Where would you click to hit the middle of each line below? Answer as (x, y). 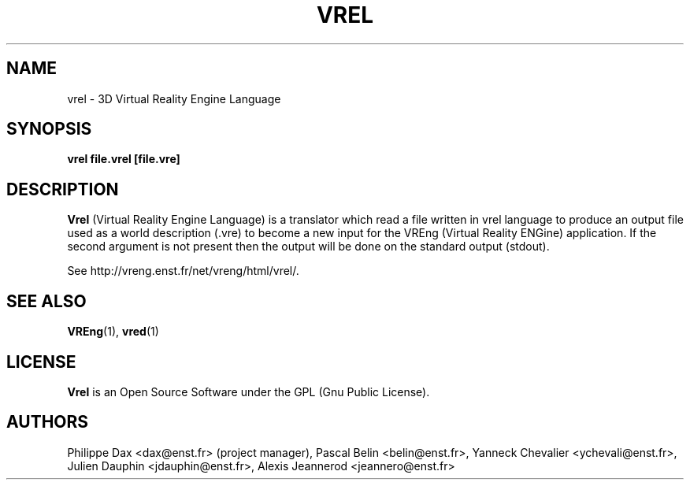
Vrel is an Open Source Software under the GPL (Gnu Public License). (249, 391)
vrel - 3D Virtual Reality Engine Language (174, 98)
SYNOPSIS (49, 129)
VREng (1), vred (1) (113, 332)
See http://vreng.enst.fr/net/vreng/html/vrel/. (183, 271)
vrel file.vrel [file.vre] (124, 159)
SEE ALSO (46, 301)
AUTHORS (48, 422)
